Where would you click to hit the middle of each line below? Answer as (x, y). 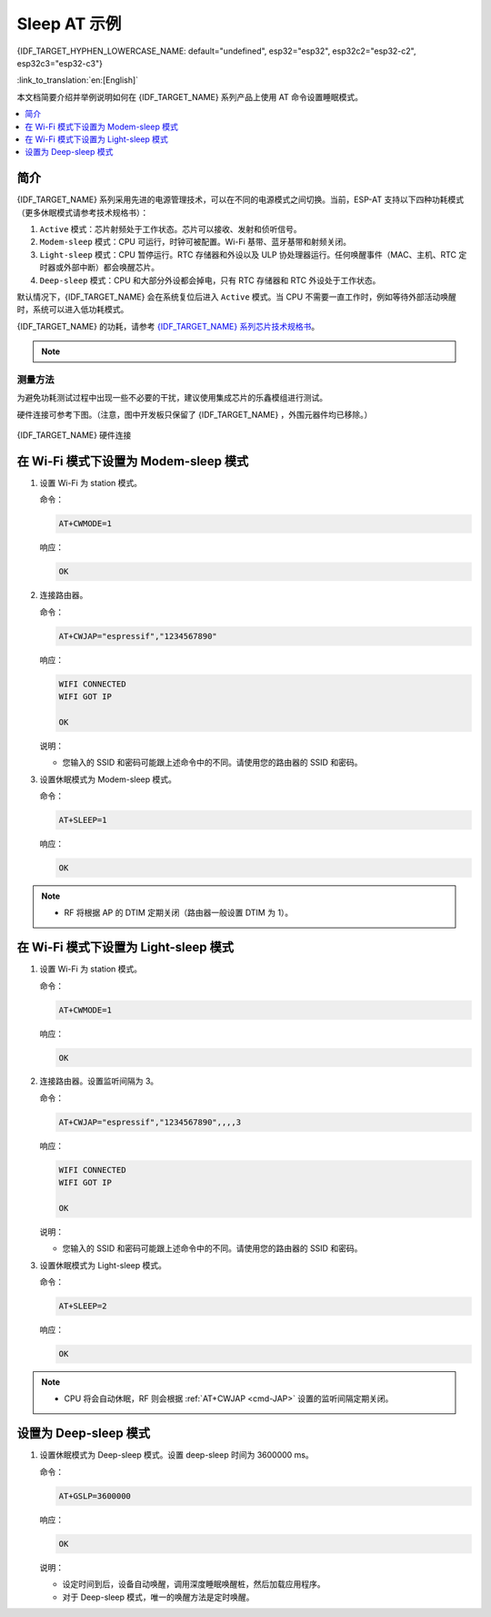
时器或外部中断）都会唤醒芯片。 (99, 268)
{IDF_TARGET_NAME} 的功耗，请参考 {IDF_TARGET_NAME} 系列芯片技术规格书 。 (168, 326)
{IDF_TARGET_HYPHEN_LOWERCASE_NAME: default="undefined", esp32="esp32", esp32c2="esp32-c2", (216, 51)
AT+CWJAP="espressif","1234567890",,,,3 (150, 1122)
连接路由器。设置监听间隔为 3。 (99, 1081)
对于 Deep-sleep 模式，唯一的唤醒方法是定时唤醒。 (158, 1597)
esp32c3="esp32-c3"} (60, 63)
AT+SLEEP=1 (83, 820)
